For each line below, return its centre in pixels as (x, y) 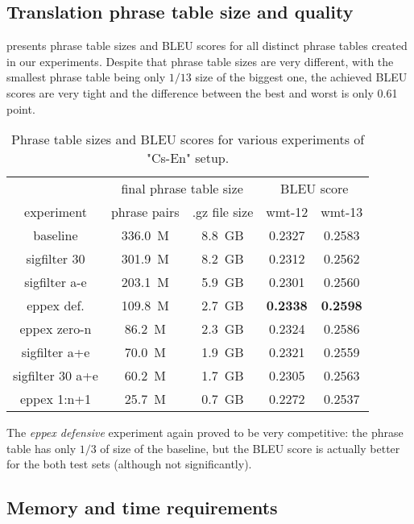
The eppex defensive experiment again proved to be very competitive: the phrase (205, 433)
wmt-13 (342, 212)
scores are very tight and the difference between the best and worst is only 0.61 (202, 92)
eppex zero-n (56, 329)
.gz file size (223, 212)
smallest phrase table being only (86, 77)
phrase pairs (145, 212)
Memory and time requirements (142, 507)
